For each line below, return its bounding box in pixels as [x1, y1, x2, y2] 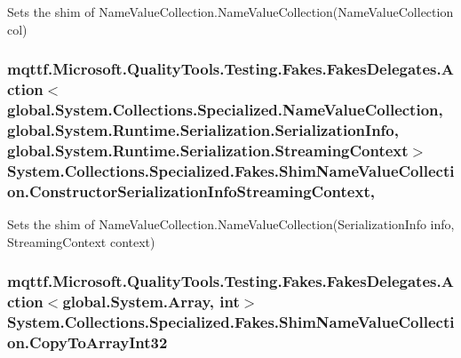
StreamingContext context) [7, 232, 155, 251]
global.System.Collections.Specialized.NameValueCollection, [7, 98, 443, 120]
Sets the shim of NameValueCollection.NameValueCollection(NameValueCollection [7, 3, 454, 20]
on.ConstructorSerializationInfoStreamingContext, [7, 179, 375, 202]
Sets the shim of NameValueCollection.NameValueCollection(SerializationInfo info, [7, 214, 455, 233]
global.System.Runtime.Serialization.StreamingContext [7, 139, 409, 161]
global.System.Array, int [62, 290, 240, 312]
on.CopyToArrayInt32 [7, 330, 168, 353]
